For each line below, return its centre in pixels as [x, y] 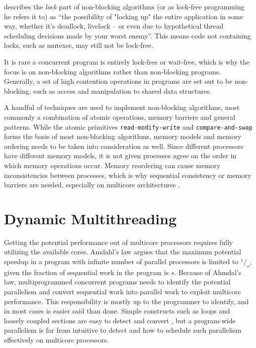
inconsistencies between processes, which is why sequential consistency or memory [128, 175]
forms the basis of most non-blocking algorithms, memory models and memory [123, 136]
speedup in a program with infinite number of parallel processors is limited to [121, 261]
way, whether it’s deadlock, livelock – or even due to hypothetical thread [114, 26]
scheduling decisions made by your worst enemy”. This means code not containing [128, 35]
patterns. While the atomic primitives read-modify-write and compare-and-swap [128, 126]
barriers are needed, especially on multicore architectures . [92, 185]
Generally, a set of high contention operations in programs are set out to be [118, 81]
